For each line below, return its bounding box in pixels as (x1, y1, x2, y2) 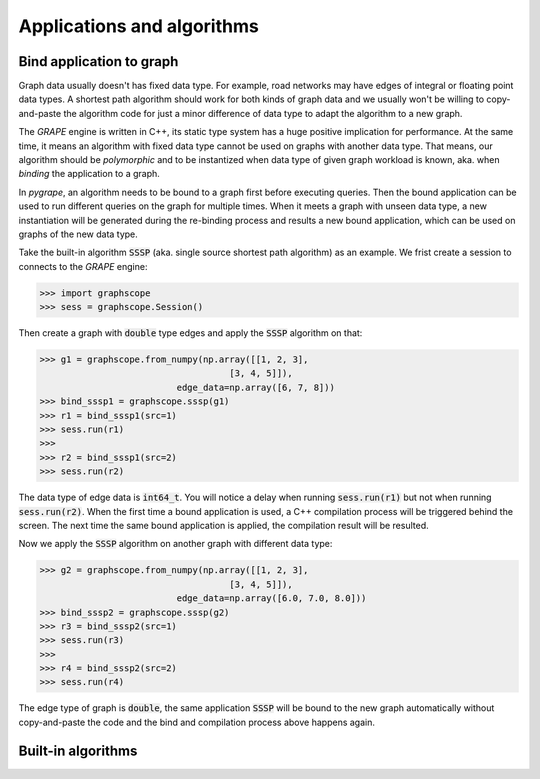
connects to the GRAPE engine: (18, 260, 148, 272)
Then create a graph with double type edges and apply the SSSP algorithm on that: (18, 327, 363, 339)
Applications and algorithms (18, 15, 259, 37)
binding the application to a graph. (18, 168, 160, 180)
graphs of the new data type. (18, 228, 139, 240)
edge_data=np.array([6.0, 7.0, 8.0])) (176, 593, 367, 604)
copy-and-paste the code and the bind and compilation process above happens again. (18, 716, 375, 728)
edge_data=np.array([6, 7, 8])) (176, 381, 335, 393)
